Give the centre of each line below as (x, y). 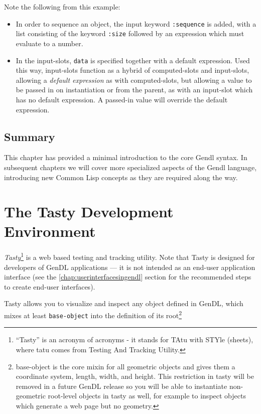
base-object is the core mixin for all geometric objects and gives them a (125, 366)
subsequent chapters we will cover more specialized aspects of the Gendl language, (130, 167)
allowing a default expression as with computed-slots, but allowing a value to (134, 80)
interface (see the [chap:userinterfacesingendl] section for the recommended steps (128, 277)
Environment (50, 231)
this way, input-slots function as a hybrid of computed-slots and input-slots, (133, 70)
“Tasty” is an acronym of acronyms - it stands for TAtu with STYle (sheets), (135, 339)
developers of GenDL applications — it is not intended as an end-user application (130, 267)
